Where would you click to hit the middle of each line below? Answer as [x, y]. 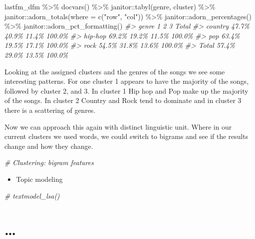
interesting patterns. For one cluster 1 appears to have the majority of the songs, [127, 81]
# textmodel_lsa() [32, 195]
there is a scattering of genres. [50, 110]
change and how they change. [49, 146]
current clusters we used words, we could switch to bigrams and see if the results [126, 136]
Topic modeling [39, 179]
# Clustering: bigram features [49, 162]
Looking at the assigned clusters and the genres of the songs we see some [115, 71]
